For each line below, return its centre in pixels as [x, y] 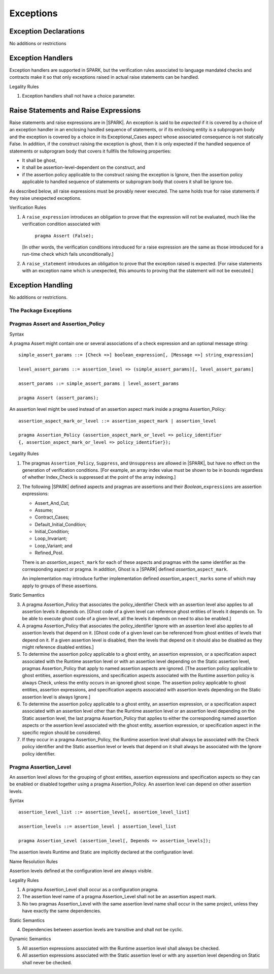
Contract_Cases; [52, 517]
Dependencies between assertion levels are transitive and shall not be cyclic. [103, 929]
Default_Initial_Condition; [61, 524]
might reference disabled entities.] [58, 647]
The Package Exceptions [41, 310]
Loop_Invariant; [51, 538]
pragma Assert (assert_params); [59, 398]
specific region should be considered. [62, 733]
